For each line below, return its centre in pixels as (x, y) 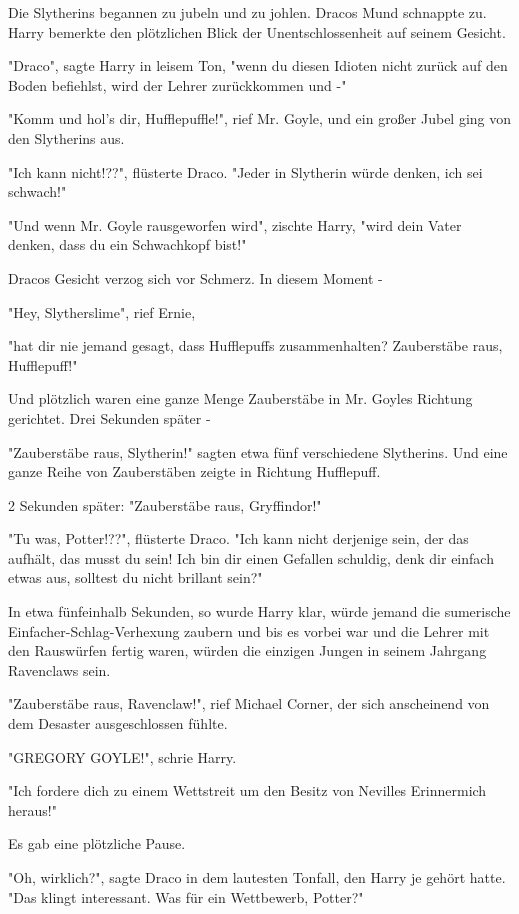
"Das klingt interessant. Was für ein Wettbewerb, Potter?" (186, 896)
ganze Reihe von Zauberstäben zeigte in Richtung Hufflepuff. (194, 471)
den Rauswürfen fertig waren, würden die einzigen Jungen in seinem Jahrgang (247, 650)
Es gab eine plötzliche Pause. (97, 843)
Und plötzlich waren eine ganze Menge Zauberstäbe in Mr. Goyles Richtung (240, 398)
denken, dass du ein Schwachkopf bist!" (127, 244)
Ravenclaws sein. (59, 669)
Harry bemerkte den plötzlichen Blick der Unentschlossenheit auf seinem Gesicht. (257, 31)
